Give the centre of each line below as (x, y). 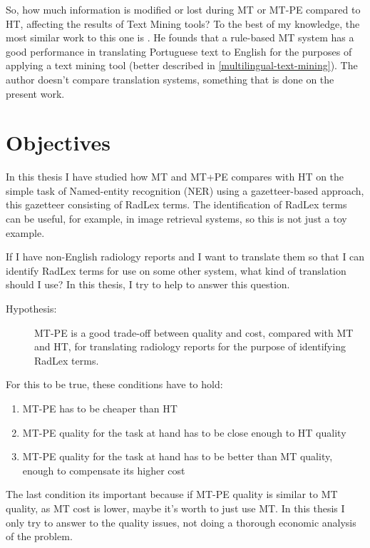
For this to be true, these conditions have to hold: (114, 384)
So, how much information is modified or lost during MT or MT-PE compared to (183, 9)
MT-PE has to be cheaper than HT (100, 408)
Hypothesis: (31, 309)
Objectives (58, 142)
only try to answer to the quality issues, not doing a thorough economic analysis (181, 522)
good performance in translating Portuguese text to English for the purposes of (179, 51)
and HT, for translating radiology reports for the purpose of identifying (190, 346)
